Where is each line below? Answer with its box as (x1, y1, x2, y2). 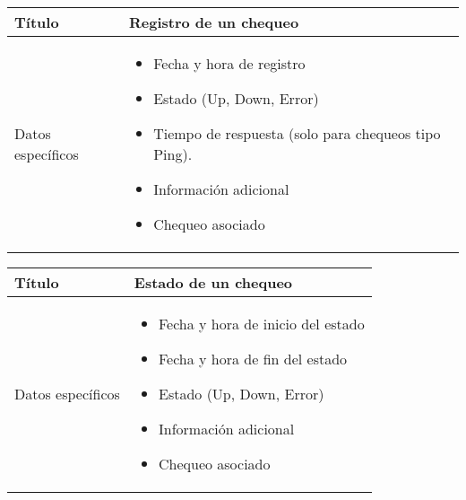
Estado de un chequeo (134, 272, 293, 293)
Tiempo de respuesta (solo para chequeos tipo (153, 123, 441, 144)
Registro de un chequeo (128, 12, 299, 32)
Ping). (153, 144, 193, 164)
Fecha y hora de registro (153, 53, 306, 74)
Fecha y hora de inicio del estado (158, 313, 365, 334)
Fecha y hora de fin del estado (158, 348, 348, 369)
